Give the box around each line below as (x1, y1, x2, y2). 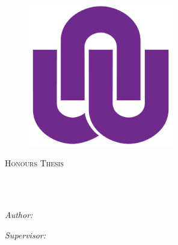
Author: (5, 208, 33, 221)
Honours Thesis (5, 156, 64, 169)
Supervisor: (5, 228, 46, 241)
